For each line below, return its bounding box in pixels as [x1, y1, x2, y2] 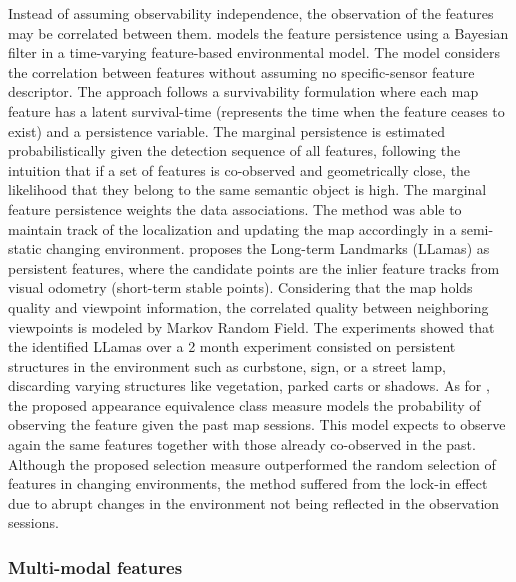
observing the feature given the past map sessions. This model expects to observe [8, 414, 506, 435]
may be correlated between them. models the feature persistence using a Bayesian [8, 22, 509, 43]
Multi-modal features [8, 554, 183, 579]
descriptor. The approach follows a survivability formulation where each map [8, 81, 479, 102]
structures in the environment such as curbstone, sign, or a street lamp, [8, 355, 446, 376]
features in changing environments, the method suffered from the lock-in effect [8, 473, 488, 494]
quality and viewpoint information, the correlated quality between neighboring [8, 296, 489, 317]
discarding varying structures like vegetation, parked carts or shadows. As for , [8, 375, 490, 396]
